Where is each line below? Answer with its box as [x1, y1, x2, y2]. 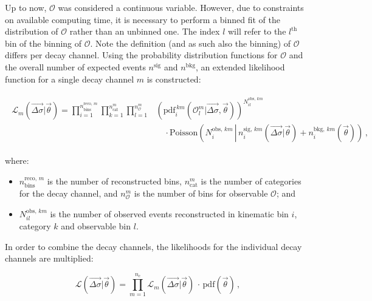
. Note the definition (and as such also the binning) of [90, 36, 291, 49]
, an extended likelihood [195, 60, 285, 73]
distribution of [5, 25, 58, 38]
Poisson [170, 129, 198, 138]
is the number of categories [201, 174, 301, 187]
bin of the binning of [5, 36, 82, 49]
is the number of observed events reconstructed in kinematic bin [50, 207, 289, 220]
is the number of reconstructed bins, [47, 174, 182, 187]
